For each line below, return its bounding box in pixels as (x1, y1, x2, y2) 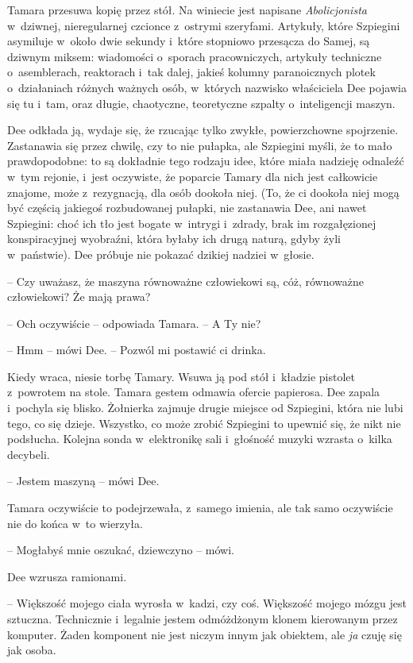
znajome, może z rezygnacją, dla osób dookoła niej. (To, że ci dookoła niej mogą (7, 183, 399, 200)
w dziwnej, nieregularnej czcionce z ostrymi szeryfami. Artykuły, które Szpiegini (7, 17, 400, 33)
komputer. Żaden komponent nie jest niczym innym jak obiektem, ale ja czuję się (7, 626, 402, 642)
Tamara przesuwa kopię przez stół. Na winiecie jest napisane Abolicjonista (7, 2, 367, 17)
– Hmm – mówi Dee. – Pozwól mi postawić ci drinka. (7, 341, 266, 358)
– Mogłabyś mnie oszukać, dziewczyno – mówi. (7, 542, 234, 558)
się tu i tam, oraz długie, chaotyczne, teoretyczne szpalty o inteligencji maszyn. (7, 94, 396, 111)
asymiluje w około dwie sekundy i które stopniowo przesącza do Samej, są (7, 33, 370, 49)
